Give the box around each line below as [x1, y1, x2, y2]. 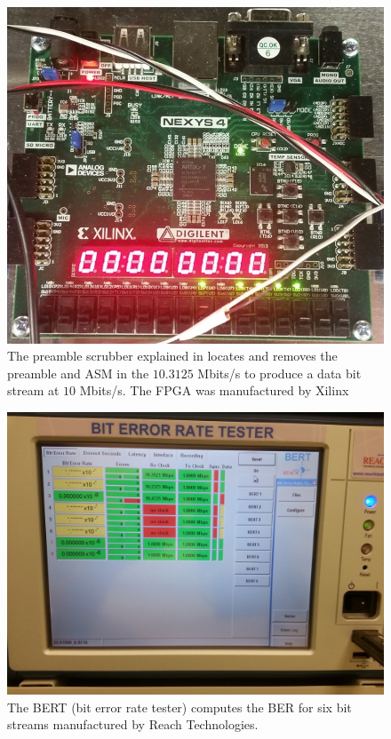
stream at [7, 381, 60, 400]
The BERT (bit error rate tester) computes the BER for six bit [7, 697, 352, 716]
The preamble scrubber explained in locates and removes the [7, 346, 338, 365]
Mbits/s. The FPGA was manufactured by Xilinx [79, 381, 349, 400]
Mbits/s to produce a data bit [197, 363, 362, 382]
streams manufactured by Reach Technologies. [7, 715, 259, 734]
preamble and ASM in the [7, 363, 149, 382]
